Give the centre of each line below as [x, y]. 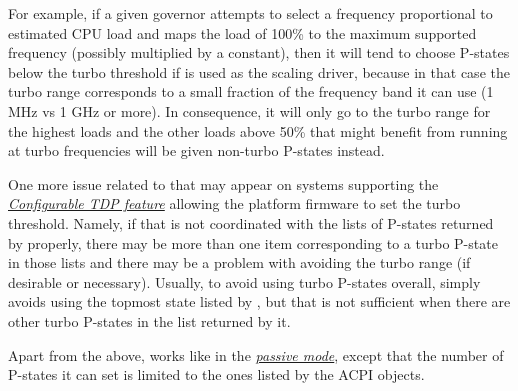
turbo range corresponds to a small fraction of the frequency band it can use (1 [251, 91]
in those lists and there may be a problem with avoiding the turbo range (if [239, 262]
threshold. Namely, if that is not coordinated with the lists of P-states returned [251, 222]
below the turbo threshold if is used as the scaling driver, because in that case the [259, 71]
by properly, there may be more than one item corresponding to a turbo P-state [253, 242]
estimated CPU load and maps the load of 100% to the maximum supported [242, 32]
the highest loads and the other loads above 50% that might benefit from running [258, 130]
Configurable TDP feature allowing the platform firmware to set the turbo [234, 203]
